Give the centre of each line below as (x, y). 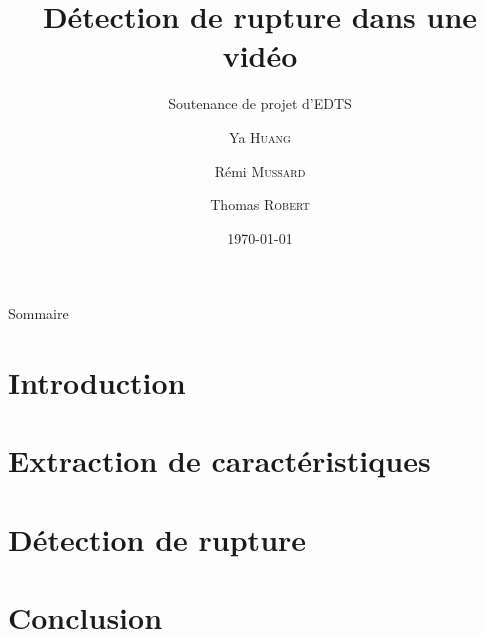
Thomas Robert (260, 204)
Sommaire (38, 313)
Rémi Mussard (260, 170)
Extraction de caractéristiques (219, 460)
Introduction (97, 382)
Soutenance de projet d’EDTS (260, 103)
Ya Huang (260, 136)
